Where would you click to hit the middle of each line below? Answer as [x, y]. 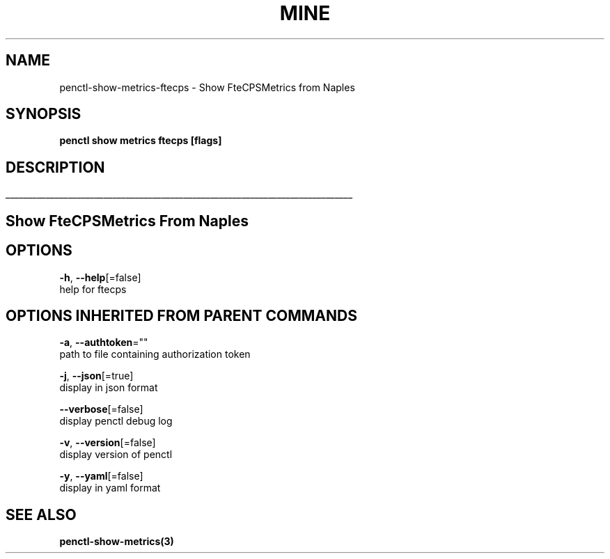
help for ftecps [93, 289]
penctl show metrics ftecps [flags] [141, 141]
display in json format [109, 388]
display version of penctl [116, 455]
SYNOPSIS [44, 114]
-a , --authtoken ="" [104, 343]
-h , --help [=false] [100, 277]
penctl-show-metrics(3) [117, 542]
